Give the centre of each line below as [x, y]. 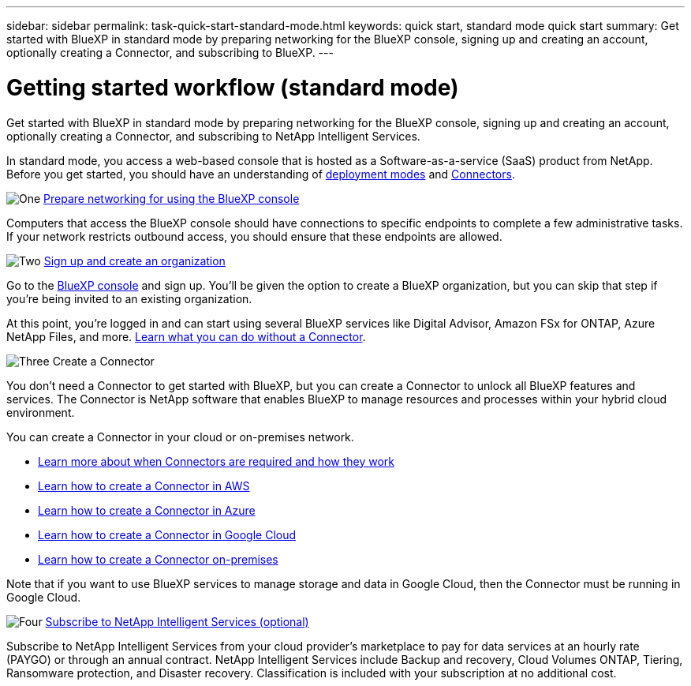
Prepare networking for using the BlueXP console [172, 198]
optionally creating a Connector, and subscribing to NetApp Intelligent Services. [213, 136]
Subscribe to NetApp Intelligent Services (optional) [177, 621]
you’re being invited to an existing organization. [129, 298]
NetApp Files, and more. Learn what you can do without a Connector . [186, 336]
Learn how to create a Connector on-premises [158, 559]
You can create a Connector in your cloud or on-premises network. [180, 437]
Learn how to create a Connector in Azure [147, 510]
